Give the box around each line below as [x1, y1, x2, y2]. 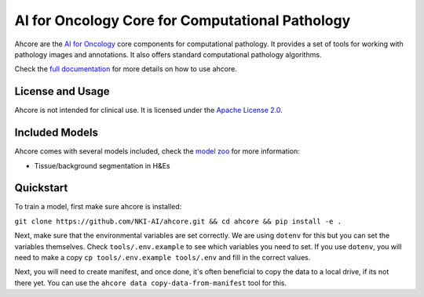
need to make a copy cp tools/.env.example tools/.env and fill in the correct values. [14, 253, 311, 262]
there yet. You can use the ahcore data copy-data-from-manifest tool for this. [14, 278, 287, 288]
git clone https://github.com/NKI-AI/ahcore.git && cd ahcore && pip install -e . [14, 216, 342, 226]
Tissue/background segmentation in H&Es [34, 161, 170, 170]
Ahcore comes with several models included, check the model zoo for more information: [14, 147, 300, 156]
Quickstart [14, 181, 68, 195]
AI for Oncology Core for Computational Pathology [14, 12, 351, 29]
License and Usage [14, 85, 110, 98]
